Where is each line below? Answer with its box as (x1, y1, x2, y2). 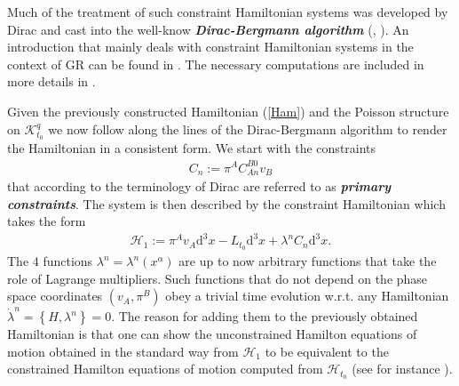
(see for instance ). (352, 359, 453, 378)
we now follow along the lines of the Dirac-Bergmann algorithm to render (48, 119, 447, 138)
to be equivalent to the (265, 342, 389, 360)
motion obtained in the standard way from (7, 342, 239, 360)
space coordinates (7, 286, 103, 305)
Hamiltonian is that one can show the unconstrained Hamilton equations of (7, 325, 417, 343)
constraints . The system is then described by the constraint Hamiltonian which (7, 194, 446, 213)
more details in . (7, 72, 96, 91)
